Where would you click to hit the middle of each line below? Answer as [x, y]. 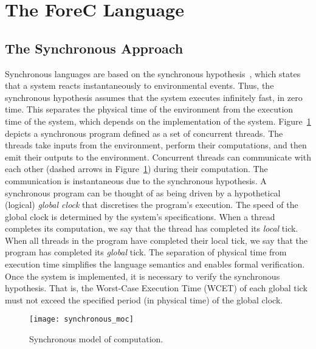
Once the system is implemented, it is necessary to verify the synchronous [143, 276]
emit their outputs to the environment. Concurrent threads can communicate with [158, 157]
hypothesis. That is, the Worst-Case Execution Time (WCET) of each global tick [156, 288]
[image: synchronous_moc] [81, 320]
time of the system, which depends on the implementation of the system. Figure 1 [158, 121]
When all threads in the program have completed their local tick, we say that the [156, 240]
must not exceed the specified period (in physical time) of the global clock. [144, 299]
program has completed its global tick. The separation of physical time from [146, 252]
